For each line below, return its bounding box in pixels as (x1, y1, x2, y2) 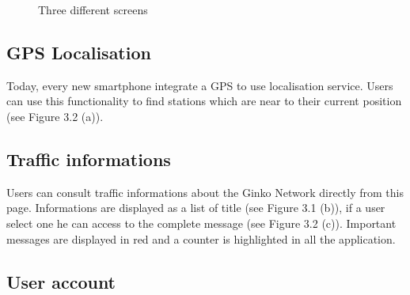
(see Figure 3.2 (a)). (6, 108, 104, 124)
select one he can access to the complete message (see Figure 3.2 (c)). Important (6, 214, 397, 231)
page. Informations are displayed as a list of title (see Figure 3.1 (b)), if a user (6, 199, 385, 216)
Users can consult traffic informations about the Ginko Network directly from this (6, 183, 404, 200)
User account (6, 269, 116, 293)
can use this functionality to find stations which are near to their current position (6, 93, 402, 109)
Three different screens (38, 2, 148, 17)
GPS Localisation (6, 40, 151, 64)
